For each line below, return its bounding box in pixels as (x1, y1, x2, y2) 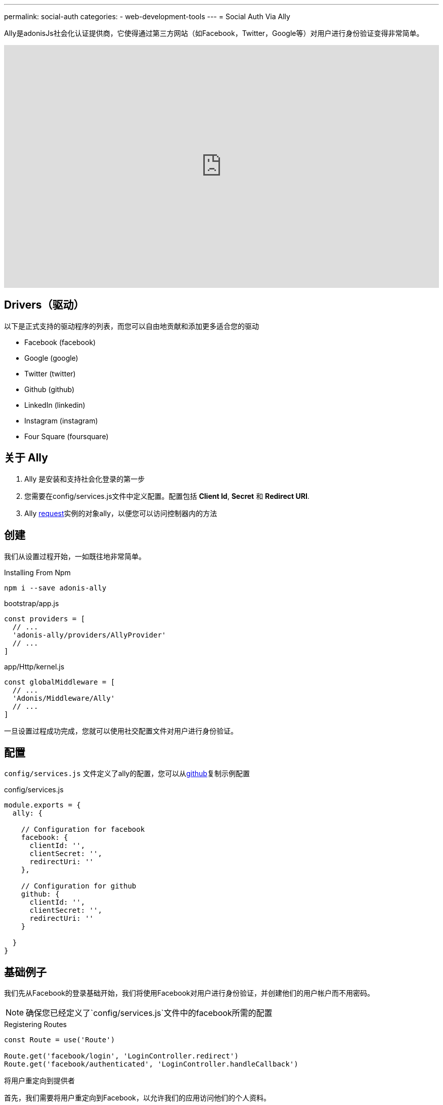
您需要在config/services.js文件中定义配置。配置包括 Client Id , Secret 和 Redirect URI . (24, 491, 309, 500)
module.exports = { (4, 801, 81, 810)
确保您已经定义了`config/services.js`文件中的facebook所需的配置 (26, 1008, 273, 1018)
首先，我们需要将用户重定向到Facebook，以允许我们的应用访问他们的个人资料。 (4, 1093, 271, 1102)
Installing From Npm (4, 568, 71, 577)
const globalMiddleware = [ (4, 677, 115, 686)
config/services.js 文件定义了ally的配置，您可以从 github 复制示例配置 (4, 769, 250, 778)
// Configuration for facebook (21, 825, 145, 834)
